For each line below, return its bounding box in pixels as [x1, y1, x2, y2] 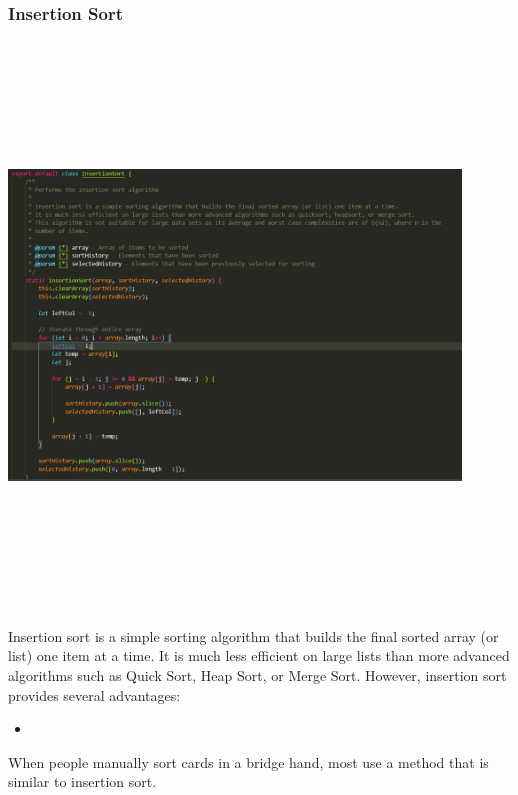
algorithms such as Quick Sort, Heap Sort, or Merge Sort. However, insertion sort [8, 664, 507, 685]
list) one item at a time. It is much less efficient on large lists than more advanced [8, 645, 510, 666]
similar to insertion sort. [8, 771, 157, 792]
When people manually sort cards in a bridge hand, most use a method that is [8, 751, 489, 772]
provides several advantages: [8, 684, 181, 705]
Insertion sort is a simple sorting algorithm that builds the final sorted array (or [8, 625, 499, 646]
